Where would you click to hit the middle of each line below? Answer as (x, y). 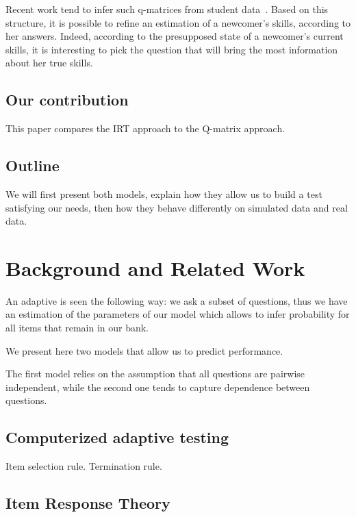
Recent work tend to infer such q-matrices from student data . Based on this (167, 9)
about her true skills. (49, 63)
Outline (33, 165)
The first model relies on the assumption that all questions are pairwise (155, 374)
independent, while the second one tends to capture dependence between (158, 387)
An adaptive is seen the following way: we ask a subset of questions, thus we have (177, 300)
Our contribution (67, 100)
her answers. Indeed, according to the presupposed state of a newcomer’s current (175, 36)
